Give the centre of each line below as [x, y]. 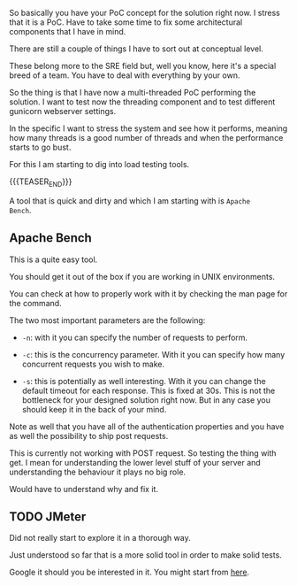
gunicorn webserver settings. [63, 111]
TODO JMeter [48, 517]
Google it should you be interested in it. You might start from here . [129, 572]
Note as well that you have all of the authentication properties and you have [147, 426]
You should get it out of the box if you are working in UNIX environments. [142, 276]
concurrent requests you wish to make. [93, 364]
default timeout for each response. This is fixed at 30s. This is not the [148, 390]
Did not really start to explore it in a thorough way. [100, 538]
